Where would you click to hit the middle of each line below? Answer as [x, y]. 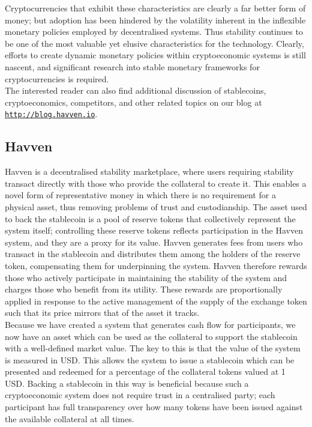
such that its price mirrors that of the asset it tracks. [102, 313]
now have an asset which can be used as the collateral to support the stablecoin [151, 336]
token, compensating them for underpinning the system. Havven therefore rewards [156, 265]
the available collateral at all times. [70, 418]
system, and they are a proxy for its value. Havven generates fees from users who [154, 242]
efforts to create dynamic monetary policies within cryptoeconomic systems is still [155, 55]
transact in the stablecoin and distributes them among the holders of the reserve [153, 254]
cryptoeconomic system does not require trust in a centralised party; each [140, 395]
